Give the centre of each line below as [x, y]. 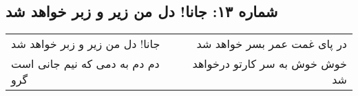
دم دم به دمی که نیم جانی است [85, 64]
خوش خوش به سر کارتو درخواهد [270, 64]
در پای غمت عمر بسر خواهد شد [272, 44]
